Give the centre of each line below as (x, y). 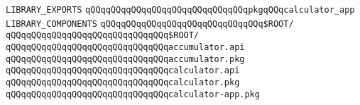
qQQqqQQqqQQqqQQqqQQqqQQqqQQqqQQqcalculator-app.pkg (133, 94)
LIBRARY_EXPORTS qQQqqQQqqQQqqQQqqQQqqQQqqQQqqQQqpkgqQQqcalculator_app (180, 10)
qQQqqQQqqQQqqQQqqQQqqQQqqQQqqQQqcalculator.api (123, 71)
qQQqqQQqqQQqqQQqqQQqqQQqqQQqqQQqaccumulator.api (125, 47)
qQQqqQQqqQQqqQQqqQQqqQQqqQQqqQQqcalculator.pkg (123, 82)
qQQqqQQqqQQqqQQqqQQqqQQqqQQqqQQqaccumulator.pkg (125, 59)
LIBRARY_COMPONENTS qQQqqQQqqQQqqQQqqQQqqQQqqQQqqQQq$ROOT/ (150, 24)
